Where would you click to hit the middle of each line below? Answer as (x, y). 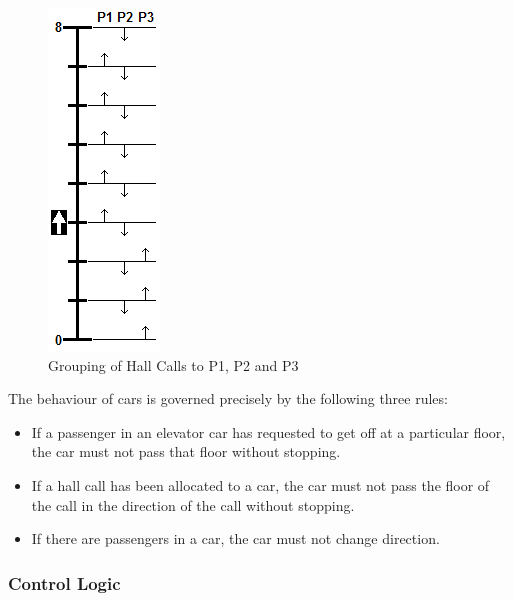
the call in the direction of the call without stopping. (193, 504)
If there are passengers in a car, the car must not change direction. (235, 538)
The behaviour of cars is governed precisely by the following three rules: (228, 398)
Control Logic (64, 582)
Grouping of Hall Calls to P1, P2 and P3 (173, 364)
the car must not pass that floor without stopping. (186, 451)
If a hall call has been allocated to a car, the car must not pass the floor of (260, 484)
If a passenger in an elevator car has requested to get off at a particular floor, (268, 431)
